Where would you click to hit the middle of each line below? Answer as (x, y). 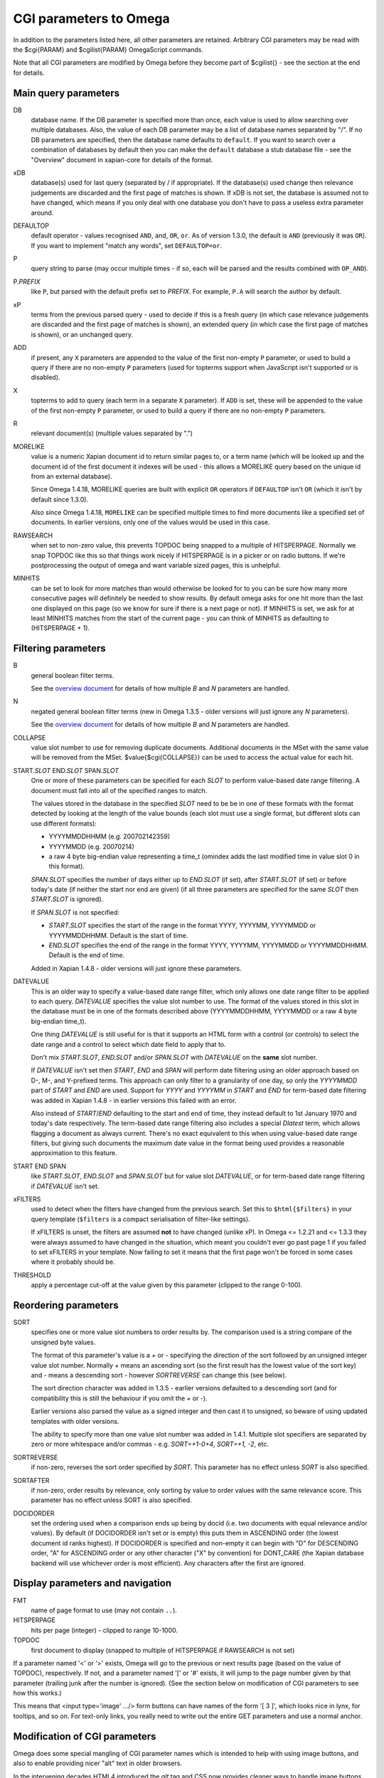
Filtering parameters (59, 648)
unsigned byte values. (63, 1342)
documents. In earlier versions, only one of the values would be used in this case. (150, 522)
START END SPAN (40, 1166)
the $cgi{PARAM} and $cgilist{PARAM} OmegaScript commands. (108, 49)
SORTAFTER (31, 1480)
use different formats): (64, 823)
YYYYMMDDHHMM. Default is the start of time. (118, 935)
